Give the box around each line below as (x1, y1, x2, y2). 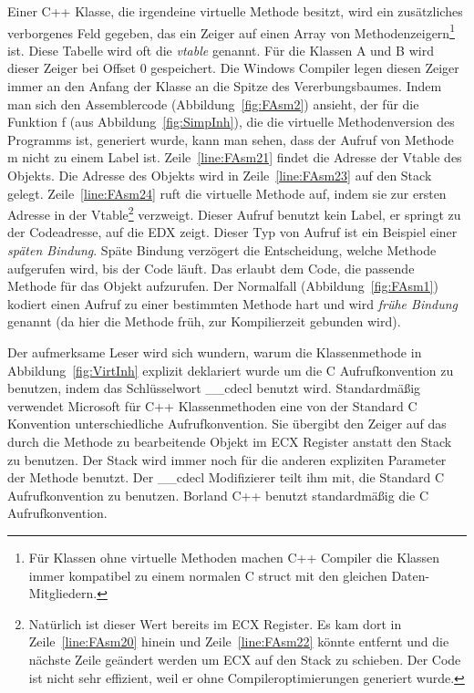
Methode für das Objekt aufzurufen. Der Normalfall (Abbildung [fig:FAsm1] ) (7, 276, 438, 295)
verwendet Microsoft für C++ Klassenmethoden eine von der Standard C (7, 396, 417, 415)
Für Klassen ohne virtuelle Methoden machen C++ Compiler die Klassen (28, 547, 440, 566)
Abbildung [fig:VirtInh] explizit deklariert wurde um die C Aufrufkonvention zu (7, 360, 454, 379)
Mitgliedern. (28, 584, 98, 603)
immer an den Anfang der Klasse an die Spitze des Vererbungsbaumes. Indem (7, 77, 442, 96)
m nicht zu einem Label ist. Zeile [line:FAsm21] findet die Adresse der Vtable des (7, 148, 462, 167)
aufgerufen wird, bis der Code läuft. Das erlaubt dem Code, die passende (7, 258, 415, 277)
